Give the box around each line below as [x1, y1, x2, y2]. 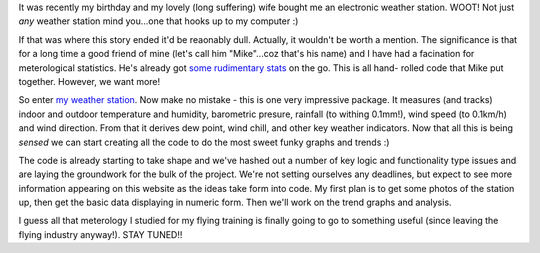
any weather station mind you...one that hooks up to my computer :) [18, 15, 299, 27]
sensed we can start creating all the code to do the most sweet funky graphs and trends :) [18, 136, 390, 148]
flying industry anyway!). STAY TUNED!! [18, 228, 183, 240]
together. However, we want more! [18, 75, 161, 87]
